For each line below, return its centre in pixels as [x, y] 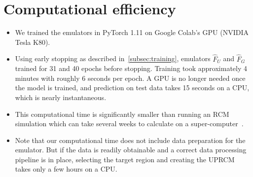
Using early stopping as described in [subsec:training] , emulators [113, 58]
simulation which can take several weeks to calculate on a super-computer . [129, 124]
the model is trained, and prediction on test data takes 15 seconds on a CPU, [132, 88]
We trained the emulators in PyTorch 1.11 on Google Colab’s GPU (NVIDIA [132, 32]
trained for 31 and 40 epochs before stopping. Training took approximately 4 [131, 68]
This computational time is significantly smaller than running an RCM [122, 114]
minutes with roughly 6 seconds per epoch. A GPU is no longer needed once [130, 78]
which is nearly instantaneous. [61, 97]
